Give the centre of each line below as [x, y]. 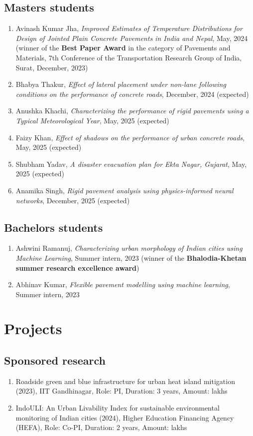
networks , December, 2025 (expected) [73, 200]
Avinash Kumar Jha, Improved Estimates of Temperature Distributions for [129, 28]
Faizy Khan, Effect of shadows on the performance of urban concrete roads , [130, 137]
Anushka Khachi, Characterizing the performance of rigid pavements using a [132, 111]
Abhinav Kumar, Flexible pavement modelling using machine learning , [123, 284]
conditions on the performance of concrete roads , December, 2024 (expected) [132, 94]
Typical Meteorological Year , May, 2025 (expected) [92, 120]
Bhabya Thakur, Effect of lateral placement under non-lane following [121, 84]
